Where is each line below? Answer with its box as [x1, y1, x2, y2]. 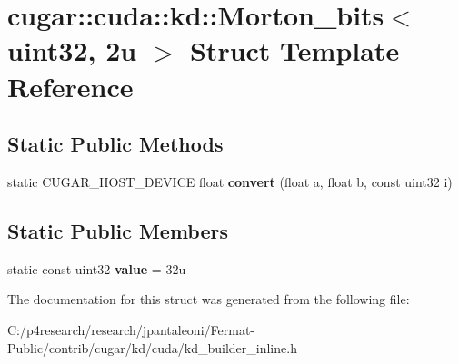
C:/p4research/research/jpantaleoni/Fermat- [7, 320, 254, 339]
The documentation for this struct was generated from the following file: [7, 290, 410, 309]
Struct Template [189, 32, 400, 69]
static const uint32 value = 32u [7, 259, 186, 278]
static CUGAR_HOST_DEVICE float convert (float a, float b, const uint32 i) [7, 172, 453, 191]
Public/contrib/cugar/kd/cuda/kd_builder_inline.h [7, 338, 297, 357]
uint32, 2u [7, 32, 137, 69]
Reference [7, 67, 134, 104]
